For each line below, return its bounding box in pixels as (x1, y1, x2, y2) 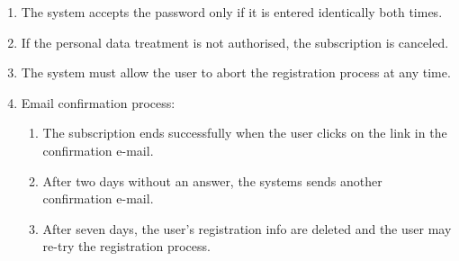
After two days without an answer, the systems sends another (42, 171, 382, 190)
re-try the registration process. (42, 237, 211, 256)
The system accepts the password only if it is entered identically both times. (21, 3, 443, 21)
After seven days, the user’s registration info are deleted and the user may (42, 219, 452, 238)
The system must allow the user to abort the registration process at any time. (21, 63, 451, 82)
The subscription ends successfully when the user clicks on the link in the (42, 123, 447, 142)
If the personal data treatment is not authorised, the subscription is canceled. (21, 32, 449, 51)
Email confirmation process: (21, 93, 175, 112)
